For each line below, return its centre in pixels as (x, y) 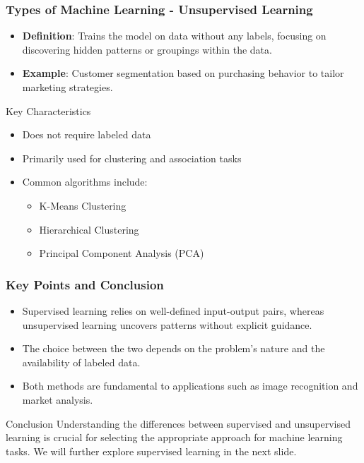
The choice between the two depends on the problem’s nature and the (174, 348)
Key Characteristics (48, 110)
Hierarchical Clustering (89, 229)
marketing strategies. (67, 87)
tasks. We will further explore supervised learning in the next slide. (151, 451)
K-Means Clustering (83, 205)
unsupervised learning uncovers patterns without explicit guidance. (167, 324)
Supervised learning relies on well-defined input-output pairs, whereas (173, 310)
